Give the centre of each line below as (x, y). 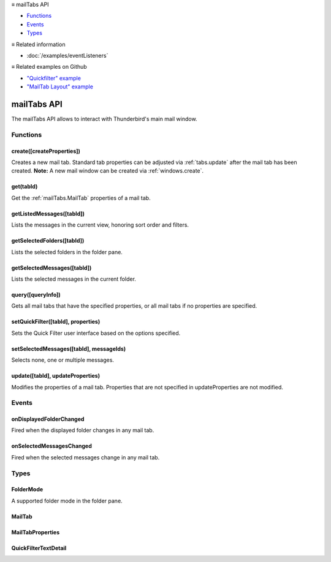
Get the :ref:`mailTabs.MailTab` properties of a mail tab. (81, 198)
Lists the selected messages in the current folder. (74, 279)
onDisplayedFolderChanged (48, 419)
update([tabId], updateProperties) (56, 376)
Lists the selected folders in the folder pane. (67, 252)
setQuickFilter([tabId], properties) (56, 322)
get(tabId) (25, 187)
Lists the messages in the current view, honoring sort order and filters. (100, 225)
